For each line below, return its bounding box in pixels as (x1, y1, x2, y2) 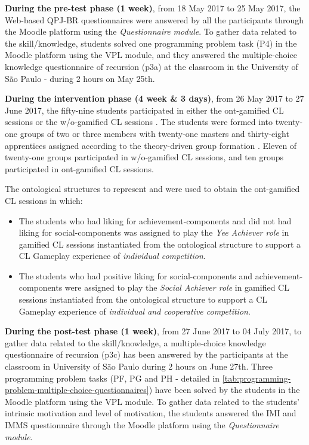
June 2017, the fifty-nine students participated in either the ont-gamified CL (5, 103, 284, 116)
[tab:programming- (222, 371, 291, 384)
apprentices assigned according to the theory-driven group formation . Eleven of (5, 139, 297, 151)
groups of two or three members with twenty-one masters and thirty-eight (20, 127, 289, 139)
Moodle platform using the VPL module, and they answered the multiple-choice (5, 48, 297, 61)
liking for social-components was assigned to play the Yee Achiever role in (18, 226, 289, 239)
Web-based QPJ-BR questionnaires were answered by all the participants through (5, 13, 304, 26)
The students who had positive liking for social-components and (18, 269, 253, 282)
